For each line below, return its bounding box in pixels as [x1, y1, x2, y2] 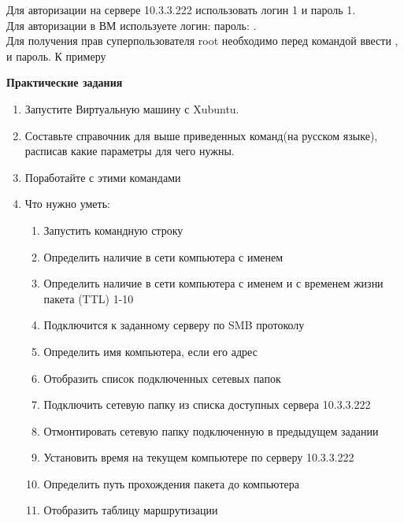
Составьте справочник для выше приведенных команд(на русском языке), [24, 127, 378, 143]
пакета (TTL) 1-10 [43, 290, 134, 306]
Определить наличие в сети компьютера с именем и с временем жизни [43, 275, 384, 291]
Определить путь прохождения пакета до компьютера [43, 475, 299, 491]
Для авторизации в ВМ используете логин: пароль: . [6, 17, 257, 33]
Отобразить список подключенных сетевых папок [43, 369, 281, 386]
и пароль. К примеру [6, 47, 106, 64]
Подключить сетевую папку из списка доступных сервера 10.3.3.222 [43, 396, 371, 413]
